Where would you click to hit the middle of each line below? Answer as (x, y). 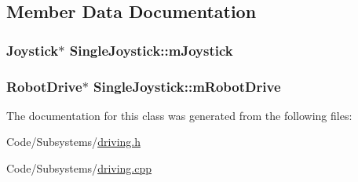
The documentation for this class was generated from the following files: (179, 115)
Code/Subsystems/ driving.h (74, 142)
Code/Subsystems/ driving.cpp (79, 168)
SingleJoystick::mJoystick (151, 50)
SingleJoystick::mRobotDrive (187, 86)
